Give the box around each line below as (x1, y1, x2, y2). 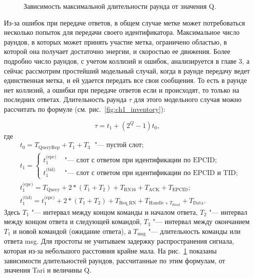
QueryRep (38, 145, 60, 150)
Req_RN (119, 201, 136, 206)
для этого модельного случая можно (134, 94, 242, 104)
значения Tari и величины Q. (4, 265, 92, 275)
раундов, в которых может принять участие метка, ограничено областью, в (4, 36, 227, 47)
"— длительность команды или (148, 226, 241, 236)
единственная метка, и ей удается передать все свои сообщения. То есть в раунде (4, 75, 247, 85)
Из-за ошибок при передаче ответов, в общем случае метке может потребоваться (4, 17, 245, 27)
